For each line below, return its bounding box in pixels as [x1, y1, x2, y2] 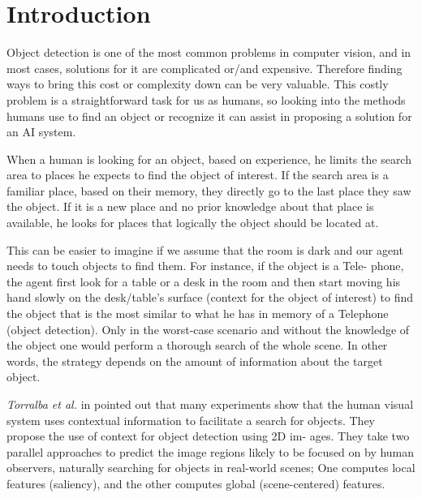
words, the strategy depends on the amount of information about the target [6, 352, 383, 369]
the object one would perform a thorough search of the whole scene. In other [6, 337, 388, 354]
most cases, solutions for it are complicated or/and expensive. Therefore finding [6, 59, 403, 76]
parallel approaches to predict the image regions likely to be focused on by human [6, 443, 415, 460]
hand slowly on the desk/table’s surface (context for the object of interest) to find [6, 289, 414, 306]
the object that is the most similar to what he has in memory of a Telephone [6, 305, 389, 322]
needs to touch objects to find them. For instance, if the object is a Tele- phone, [6, 257, 404, 274]
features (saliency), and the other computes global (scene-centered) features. [6, 474, 385, 492]
